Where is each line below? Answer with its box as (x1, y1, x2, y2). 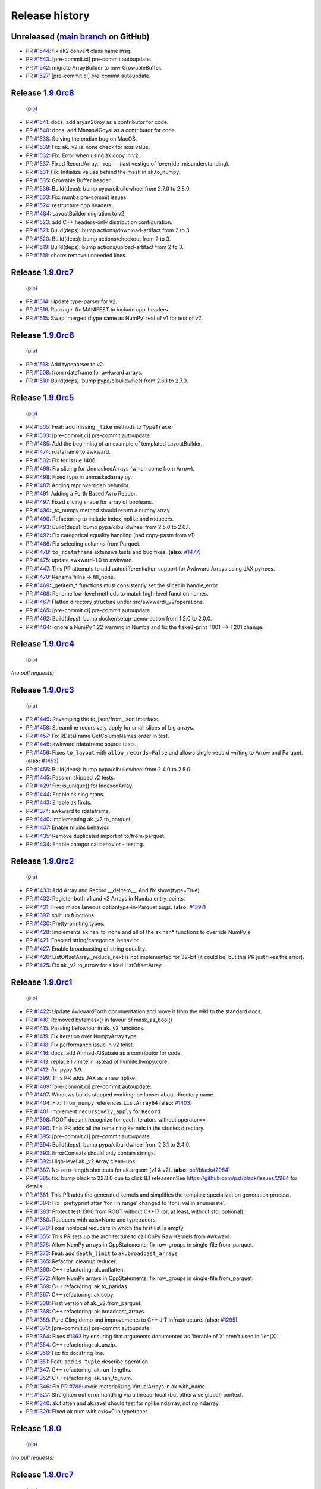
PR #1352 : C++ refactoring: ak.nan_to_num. (26, 1375, 133, 1382)
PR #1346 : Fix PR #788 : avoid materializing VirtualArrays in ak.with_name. (26, 1382, 207, 1390)
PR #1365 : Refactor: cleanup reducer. (26, 1257, 118, 1265)
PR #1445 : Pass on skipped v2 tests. (26, 774, 115, 781)
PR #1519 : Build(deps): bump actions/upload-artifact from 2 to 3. (26, 243, 184, 250)
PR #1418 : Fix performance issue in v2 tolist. (26, 1041, 134, 1048)
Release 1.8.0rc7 (11, 1469, 74, 1479)
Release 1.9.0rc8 (11, 88, 74, 98)
